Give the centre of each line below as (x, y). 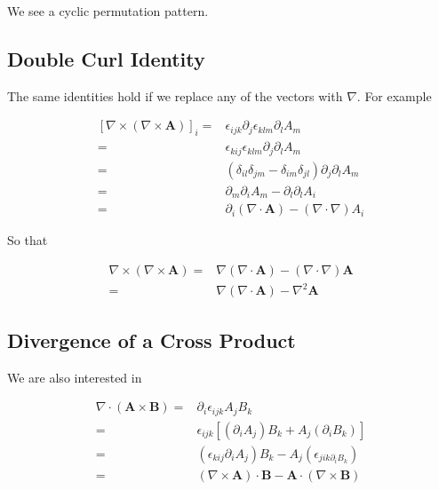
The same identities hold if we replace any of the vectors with (175, 95)
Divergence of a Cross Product (152, 340)
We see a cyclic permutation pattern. (108, 11)
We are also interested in (75, 377)
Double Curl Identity (106, 58)
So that (28, 240)
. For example (394, 95)
